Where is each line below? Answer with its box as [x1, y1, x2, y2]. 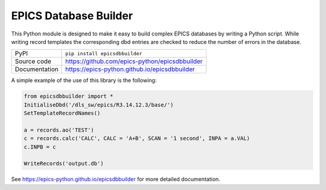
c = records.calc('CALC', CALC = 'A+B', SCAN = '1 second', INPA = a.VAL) [24, 135, 251, 142]
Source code [14, 57, 51, 66]
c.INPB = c [24, 143, 56, 150]
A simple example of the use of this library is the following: [11, 77, 157, 84]
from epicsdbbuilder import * [24, 93, 113, 100]
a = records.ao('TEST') [24, 126, 95, 133]
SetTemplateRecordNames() [24, 110, 101, 117]
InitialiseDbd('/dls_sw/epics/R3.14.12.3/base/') [24, 101, 174, 108]
